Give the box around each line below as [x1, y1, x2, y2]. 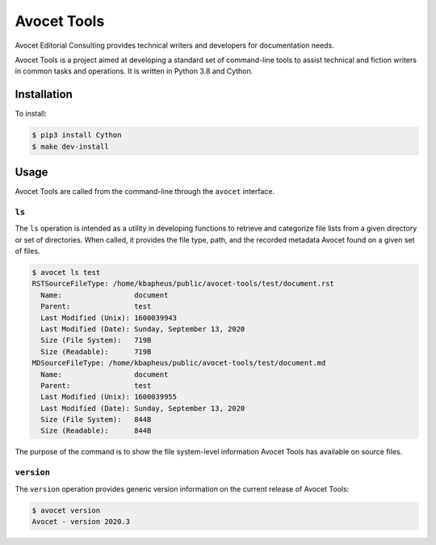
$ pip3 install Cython [31, 130, 122, 140]
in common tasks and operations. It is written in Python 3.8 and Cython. [15, 66, 254, 76]
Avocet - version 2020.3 [31, 517, 131, 526]
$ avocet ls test [31, 268, 101, 277]
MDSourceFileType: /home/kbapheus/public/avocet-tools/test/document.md [31, 358, 326, 368]
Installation [15, 87, 73, 101]
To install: [15, 109, 48, 119]
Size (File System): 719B [40, 336, 152, 345]
